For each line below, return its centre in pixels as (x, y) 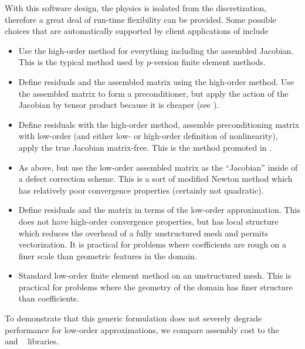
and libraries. (32, 341)
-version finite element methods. (208, 62)
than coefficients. (49, 298)
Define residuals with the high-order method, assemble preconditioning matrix (159, 124)
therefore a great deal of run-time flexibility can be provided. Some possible (140, 19)
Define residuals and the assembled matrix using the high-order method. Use (156, 81)
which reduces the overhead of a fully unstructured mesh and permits (143, 233)
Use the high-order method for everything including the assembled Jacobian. (156, 50)
